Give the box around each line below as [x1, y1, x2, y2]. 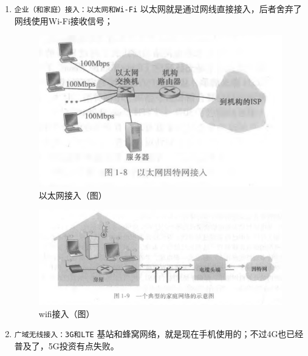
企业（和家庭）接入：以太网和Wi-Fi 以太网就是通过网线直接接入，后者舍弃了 [14, 2, 302, 15]
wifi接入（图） [38, 307, 95, 320]
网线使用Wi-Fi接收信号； [14, 14, 113, 27]
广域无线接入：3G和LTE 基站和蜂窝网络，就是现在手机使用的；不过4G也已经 [14, 327, 304, 340]
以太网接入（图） [38, 188, 107, 201]
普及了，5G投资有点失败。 [14, 339, 119, 352]
